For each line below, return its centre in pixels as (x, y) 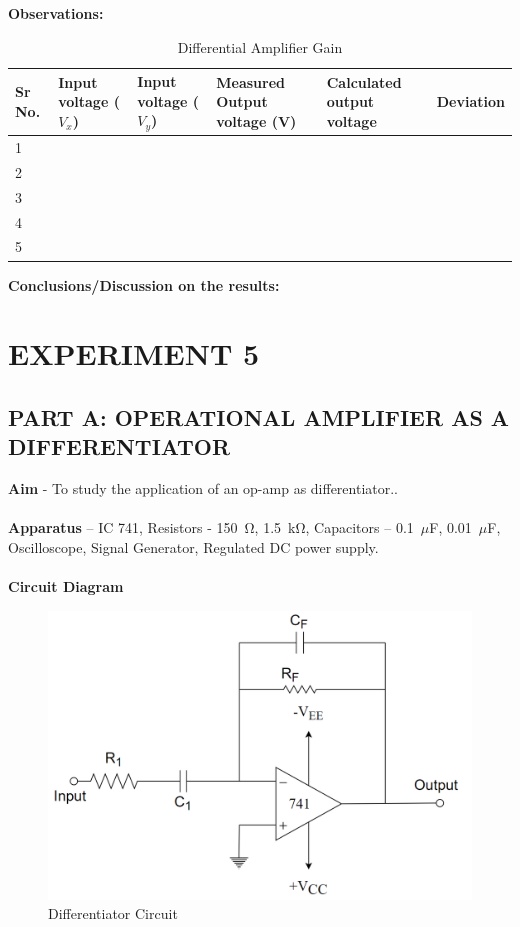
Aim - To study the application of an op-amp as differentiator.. (203, 488)
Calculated (364, 81)
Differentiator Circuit (113, 913)
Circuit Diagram (66, 586)
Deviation (470, 101)
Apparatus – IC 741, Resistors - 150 (123, 527)
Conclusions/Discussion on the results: (144, 284)
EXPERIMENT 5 (134, 353)
